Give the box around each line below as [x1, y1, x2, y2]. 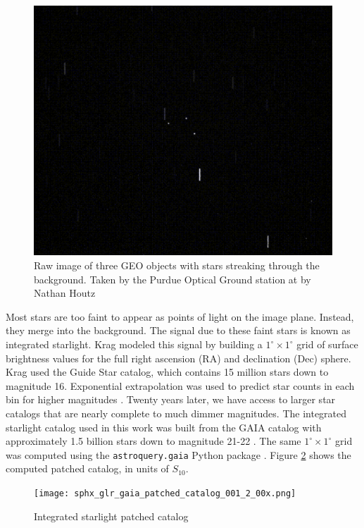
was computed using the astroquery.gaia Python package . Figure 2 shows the [6, 447, 351, 462]
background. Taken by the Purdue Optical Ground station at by [34, 271, 311, 286]
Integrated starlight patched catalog [34, 508, 189, 523]
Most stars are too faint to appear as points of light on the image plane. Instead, [6, 309, 354, 324]
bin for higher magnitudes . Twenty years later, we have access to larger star [6, 392, 336, 407]
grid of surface [296, 337, 358, 351]
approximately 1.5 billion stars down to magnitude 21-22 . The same [6, 434, 301, 448]
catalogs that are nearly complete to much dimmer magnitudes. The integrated [6, 405, 347, 420]
